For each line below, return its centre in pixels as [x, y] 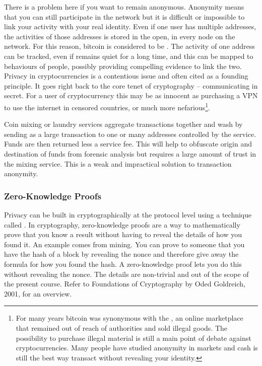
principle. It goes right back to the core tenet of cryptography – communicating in [131, 85]
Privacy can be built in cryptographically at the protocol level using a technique [128, 214]
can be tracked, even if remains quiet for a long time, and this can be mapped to [129, 56]
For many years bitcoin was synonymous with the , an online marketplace [129, 318]
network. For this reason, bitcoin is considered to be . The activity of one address [129, 46]
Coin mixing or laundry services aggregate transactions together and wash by [123, 124]
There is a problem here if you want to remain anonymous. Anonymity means [124, 7]
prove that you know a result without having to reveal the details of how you [123, 234]
